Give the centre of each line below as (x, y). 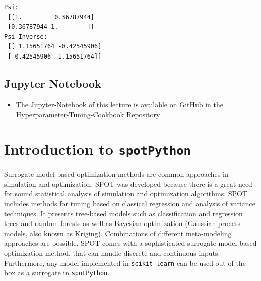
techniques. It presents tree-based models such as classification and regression (123, 213)
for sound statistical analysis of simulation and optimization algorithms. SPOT (126, 193)
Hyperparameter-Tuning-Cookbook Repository (88, 114)
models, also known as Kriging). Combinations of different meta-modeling (118, 233)
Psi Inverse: (26, 37)
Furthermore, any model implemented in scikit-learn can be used (109, 263)
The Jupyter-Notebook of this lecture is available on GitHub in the (120, 104)
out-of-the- (232, 263)
